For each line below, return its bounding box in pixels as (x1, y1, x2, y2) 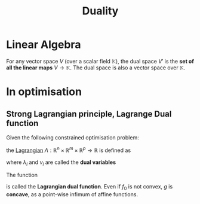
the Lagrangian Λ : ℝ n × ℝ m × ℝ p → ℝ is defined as (6, 145, 131, 154)
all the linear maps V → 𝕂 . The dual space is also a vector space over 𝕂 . (6, 64, 186, 71)
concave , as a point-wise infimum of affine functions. (6, 191, 139, 198)
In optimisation (6, 85, 82, 99)
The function (6, 172, 38, 179)
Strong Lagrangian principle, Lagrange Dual (6, 109, 172, 119)
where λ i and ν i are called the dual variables (6, 159, 116, 167)
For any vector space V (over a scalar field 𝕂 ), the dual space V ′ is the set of (6, 57, 194, 65)
